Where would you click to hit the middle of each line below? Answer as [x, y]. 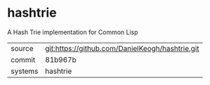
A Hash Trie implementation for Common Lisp [73, 32]
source [22, 48]
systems [24, 71]
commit [23, 59]
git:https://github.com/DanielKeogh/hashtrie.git [122, 48]
